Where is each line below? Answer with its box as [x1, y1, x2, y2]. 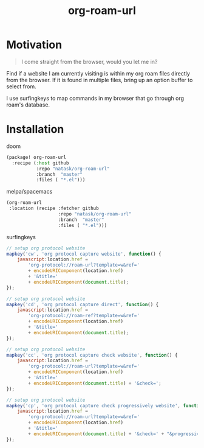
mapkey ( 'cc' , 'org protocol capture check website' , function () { [6, 352, 178, 358]
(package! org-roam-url [6, 154, 67, 160]
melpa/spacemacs [6, 188, 53, 195]
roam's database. [6, 101, 50, 108]
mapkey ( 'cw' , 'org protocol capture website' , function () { [6, 251, 162, 257]
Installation [6, 122, 64, 136]
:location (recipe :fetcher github [8, 205, 99, 212]
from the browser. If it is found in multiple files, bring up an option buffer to [6, 76, 193, 83]
